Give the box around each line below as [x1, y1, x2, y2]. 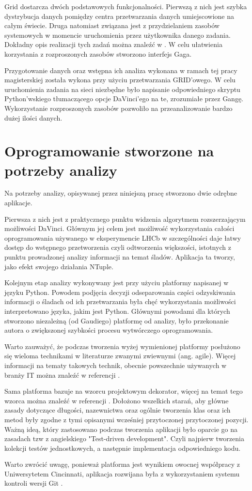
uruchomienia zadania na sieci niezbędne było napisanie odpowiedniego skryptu [4, 84, 240, 94]
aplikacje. [4, 198, 32, 208]
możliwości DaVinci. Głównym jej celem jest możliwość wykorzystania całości [4, 223, 235, 233]
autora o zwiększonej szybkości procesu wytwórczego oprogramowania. [4, 325, 213, 335]
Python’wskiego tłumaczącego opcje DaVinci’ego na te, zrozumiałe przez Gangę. [4, 93, 244, 104]
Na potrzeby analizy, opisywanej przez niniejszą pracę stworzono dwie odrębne [4, 188, 237, 198]
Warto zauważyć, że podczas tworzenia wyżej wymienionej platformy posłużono [4, 341, 240, 351]
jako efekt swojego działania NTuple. [4, 261, 113, 271]
